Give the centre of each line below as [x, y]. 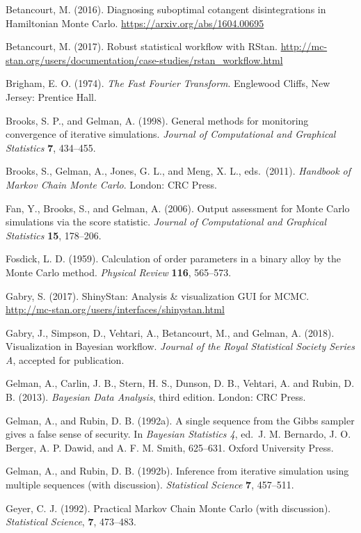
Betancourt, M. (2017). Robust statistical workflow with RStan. [142, 46]
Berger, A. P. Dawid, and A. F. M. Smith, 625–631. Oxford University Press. [170, 447]
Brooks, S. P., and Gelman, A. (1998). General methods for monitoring [157, 120]
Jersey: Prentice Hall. [51, 96]
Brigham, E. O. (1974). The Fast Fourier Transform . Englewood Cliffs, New [168, 83]
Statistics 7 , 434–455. [51, 147]
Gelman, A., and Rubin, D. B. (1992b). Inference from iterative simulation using [177, 471]
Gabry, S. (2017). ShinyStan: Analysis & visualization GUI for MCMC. [158, 295]
